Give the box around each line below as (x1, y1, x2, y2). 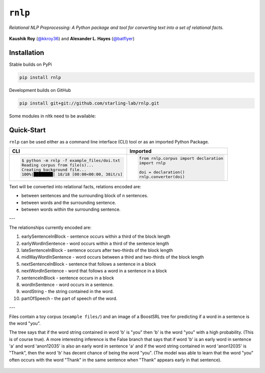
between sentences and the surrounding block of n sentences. (21, 193, 148, 199)
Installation (9, 48, 44, 57)
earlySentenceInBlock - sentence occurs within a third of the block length (21, 233, 171, 239)
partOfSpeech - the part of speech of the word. (21, 295, 118, 301)
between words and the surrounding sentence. (21, 200, 116, 205)
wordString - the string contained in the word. (21, 288, 114, 294)
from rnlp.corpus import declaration (139, 155, 223, 161)
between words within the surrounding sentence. (21, 206, 121, 212)
